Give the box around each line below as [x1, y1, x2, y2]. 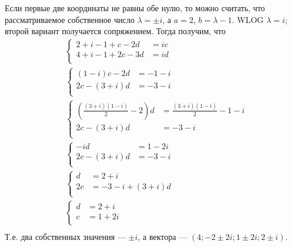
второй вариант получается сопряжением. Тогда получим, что [5, 25, 226, 37]
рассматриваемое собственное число [5, 13, 134, 25]
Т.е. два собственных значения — [5, 230, 126, 243]
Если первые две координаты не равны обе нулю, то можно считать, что [5, 2, 265, 14]
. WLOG [232, 13, 264, 25]
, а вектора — [137, 230, 188, 243]
